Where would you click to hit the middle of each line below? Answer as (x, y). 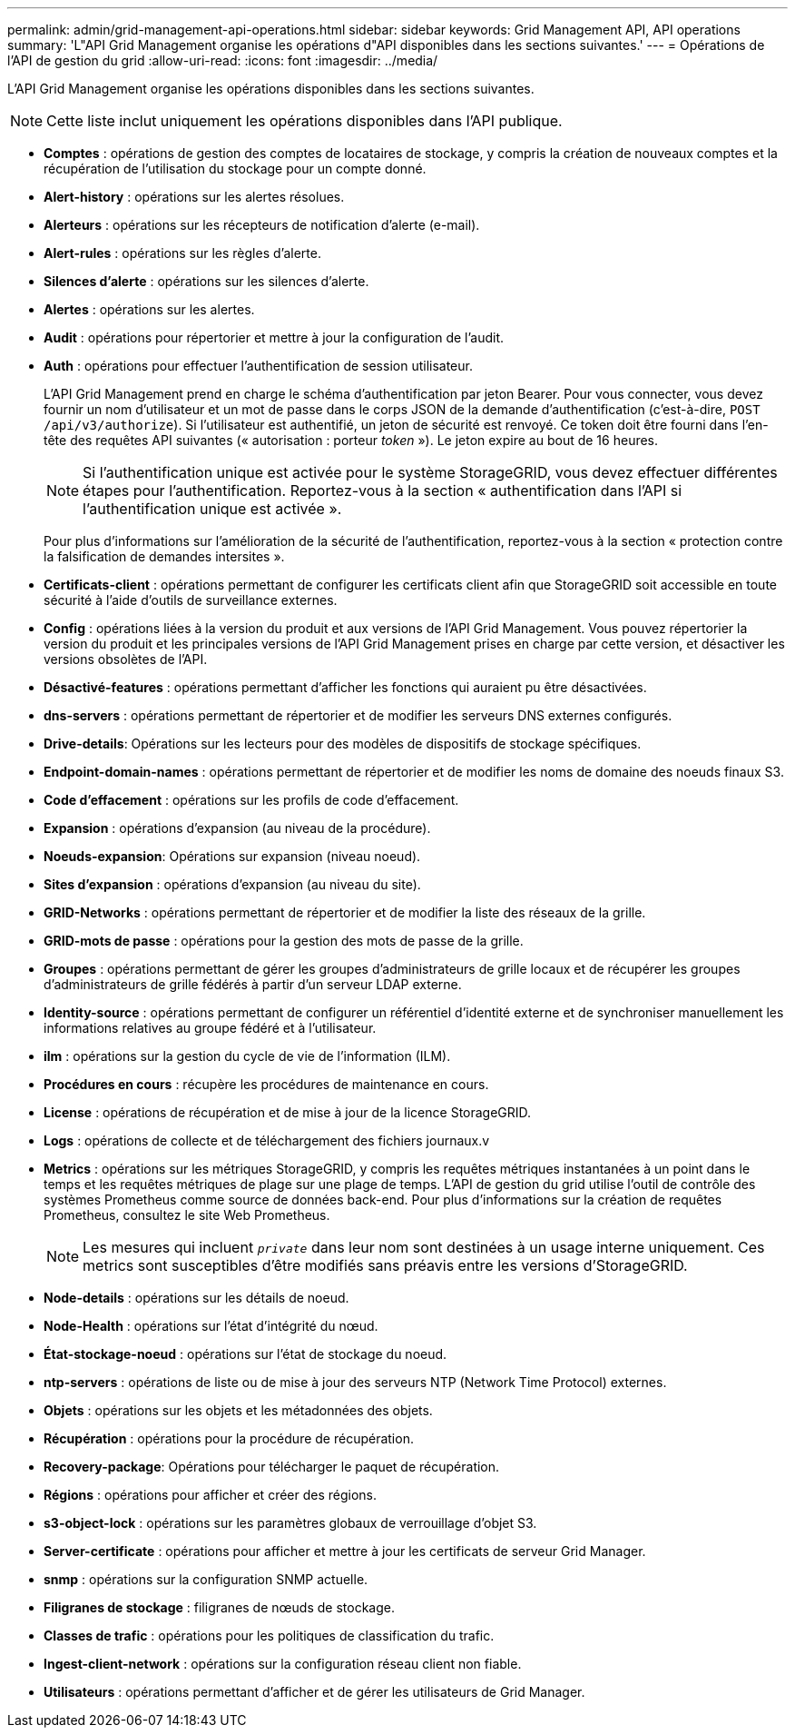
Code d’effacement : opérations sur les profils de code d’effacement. (251, 800)
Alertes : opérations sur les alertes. (149, 309)
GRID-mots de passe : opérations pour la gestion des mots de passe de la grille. (284, 941)
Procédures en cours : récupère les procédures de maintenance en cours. (266, 1084)
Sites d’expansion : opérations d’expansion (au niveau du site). (232, 884)
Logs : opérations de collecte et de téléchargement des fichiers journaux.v (267, 1140)
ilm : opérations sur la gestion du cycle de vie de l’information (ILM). (247, 1056)
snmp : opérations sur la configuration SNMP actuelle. (206, 1579)
